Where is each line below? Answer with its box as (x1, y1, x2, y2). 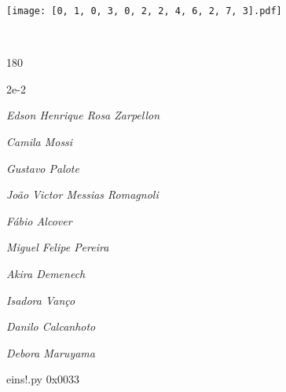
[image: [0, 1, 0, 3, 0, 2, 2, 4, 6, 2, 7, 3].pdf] (6, 5, 282, 16)
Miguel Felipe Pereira (6, 239, 109, 255)
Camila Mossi (6, 134, 73, 150)
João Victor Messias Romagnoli (6, 186, 159, 203)
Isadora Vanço (6, 291, 75, 308)
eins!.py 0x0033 (6, 371, 80, 387)
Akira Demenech (6, 266, 86, 281)
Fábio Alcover (6, 212, 72, 229)
